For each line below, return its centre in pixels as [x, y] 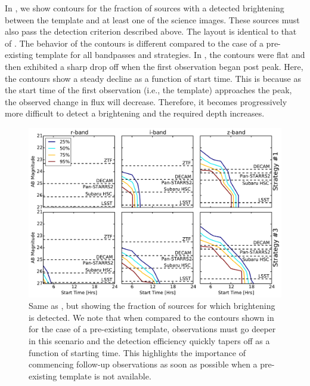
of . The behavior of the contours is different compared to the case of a [134, 43]
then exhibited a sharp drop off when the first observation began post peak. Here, [154, 66]
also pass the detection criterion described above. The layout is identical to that [151, 31]
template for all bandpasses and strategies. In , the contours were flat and [170, 55]
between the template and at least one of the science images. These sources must [152, 19]
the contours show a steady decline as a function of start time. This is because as [153, 78]
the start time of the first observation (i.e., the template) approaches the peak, [148, 90]
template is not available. [105, 376]
